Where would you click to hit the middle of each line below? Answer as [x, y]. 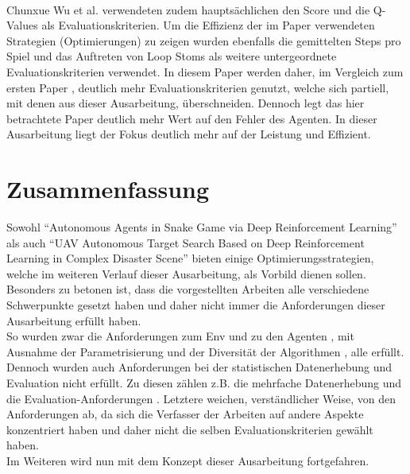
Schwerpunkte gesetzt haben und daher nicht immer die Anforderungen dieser [196, 305]
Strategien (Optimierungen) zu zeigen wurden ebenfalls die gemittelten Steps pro [204, 40]
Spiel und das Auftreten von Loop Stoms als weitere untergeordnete [172, 56]
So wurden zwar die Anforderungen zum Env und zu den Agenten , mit [180, 336]
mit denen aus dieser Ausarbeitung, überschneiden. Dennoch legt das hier [186, 103]
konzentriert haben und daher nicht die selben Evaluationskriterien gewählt [190, 429]
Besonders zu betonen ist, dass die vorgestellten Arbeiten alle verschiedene [188, 289]
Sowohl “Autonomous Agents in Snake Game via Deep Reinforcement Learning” [202, 227]
